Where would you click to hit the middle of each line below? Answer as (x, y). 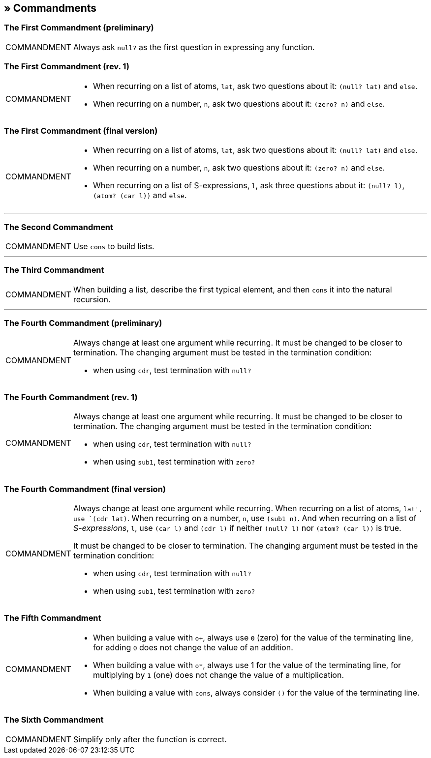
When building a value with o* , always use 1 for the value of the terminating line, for (247, 665)
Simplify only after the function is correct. (150, 739)
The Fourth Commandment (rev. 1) (71, 397)
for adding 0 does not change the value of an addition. (193, 647)
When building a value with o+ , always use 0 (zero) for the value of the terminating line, (253, 637)
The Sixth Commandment (54, 720)
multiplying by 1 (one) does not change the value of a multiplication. (218, 675)
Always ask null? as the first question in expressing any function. (194, 47)
